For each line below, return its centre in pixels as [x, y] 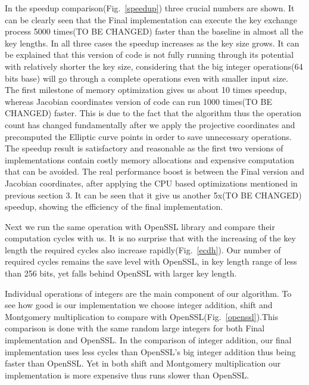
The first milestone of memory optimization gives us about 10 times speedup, [146, 90]
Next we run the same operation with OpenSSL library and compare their [140, 226]
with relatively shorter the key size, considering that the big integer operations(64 [154, 66]
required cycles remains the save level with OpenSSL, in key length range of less [151, 261]
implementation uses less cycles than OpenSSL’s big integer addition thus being [150, 351]
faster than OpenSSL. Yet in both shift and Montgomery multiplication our [143, 363]
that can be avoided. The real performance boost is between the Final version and [155, 171]
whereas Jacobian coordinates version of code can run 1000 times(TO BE [139, 101]
